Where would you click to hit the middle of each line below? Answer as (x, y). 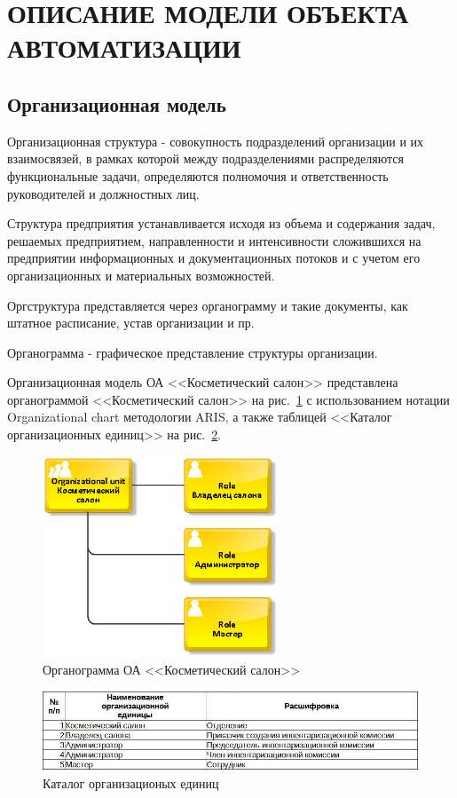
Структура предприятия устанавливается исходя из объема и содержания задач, (221, 223)
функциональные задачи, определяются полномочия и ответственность (198, 175)
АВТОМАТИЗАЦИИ (124, 47)
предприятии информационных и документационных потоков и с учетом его (214, 258)
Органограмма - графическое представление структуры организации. (193, 352)
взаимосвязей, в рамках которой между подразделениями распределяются (205, 158)
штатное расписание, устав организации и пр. (131, 323)
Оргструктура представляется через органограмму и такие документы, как (208, 305)
